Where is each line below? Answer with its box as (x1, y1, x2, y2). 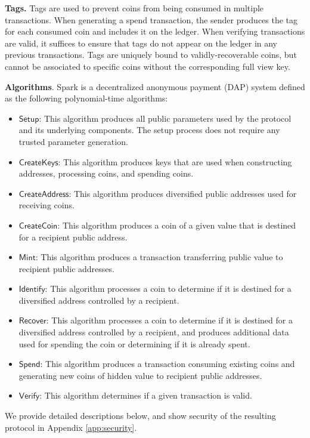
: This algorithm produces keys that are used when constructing (58, 155, 292, 168)
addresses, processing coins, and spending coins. (18, 167, 194, 180)
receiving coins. (18, 199, 75, 211)
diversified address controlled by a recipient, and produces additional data (18, 326, 289, 338)
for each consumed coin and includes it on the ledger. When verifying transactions (5, 25, 305, 38)
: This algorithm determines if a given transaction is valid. (39, 389, 252, 402)
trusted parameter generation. (18, 135, 128, 147)
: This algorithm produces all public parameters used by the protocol (39, 112, 292, 124)
